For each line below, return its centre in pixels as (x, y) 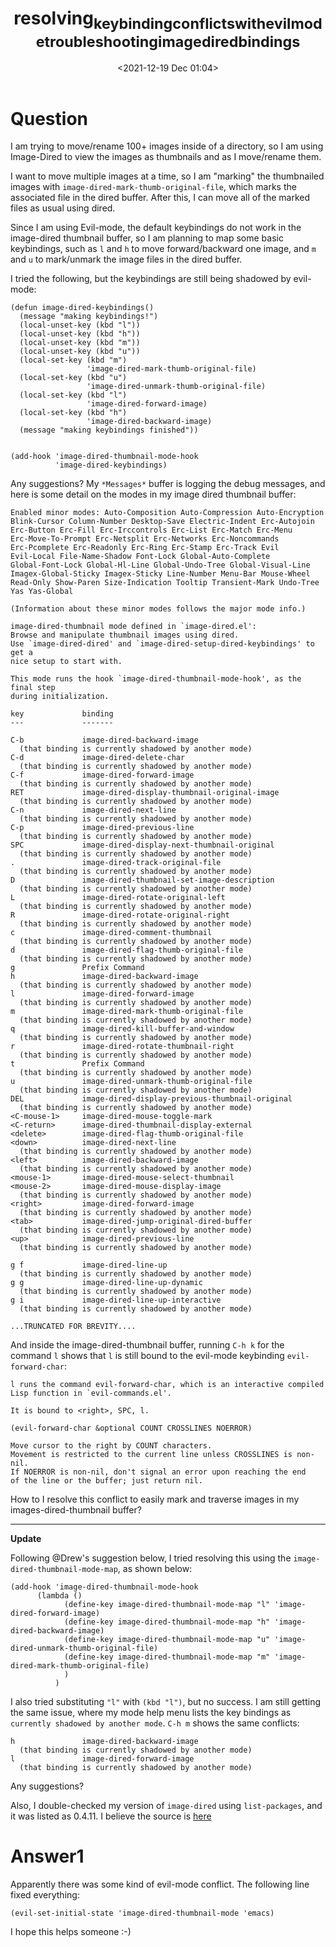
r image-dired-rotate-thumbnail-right (122, 1047)
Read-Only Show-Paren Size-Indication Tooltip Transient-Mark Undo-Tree (165, 583)
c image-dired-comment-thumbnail (111, 933)
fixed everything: (45, 1895)
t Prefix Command (77, 1064)
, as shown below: (155, 1569)
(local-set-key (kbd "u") (73, 378)
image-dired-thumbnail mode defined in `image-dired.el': (133, 627)
